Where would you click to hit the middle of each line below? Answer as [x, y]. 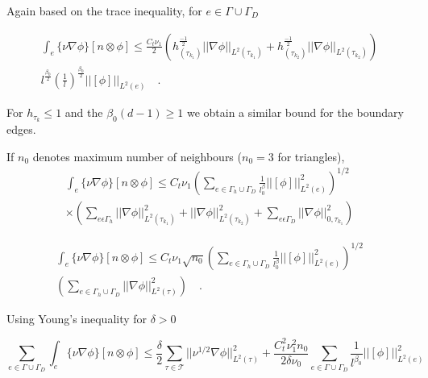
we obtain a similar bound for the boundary [295, 112]
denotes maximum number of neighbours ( [137, 156]
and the [84, 112]
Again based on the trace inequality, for [104, 10]
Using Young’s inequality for [77, 318]
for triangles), [311, 156]
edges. [21, 129]
